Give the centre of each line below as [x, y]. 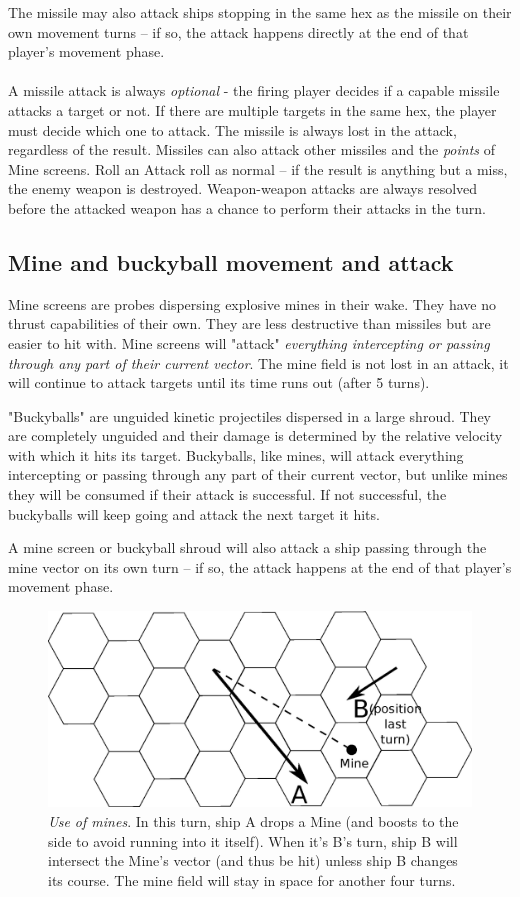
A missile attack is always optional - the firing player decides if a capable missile [254, 90]
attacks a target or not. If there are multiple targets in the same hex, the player [252, 109]
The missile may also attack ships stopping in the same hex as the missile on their [260, 12]
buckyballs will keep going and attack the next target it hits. [194, 513]
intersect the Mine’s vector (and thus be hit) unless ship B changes [253, 860]
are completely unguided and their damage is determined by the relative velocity [255, 435]
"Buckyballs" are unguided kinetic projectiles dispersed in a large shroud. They [249, 415]
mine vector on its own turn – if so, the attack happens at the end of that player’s [260, 566]
